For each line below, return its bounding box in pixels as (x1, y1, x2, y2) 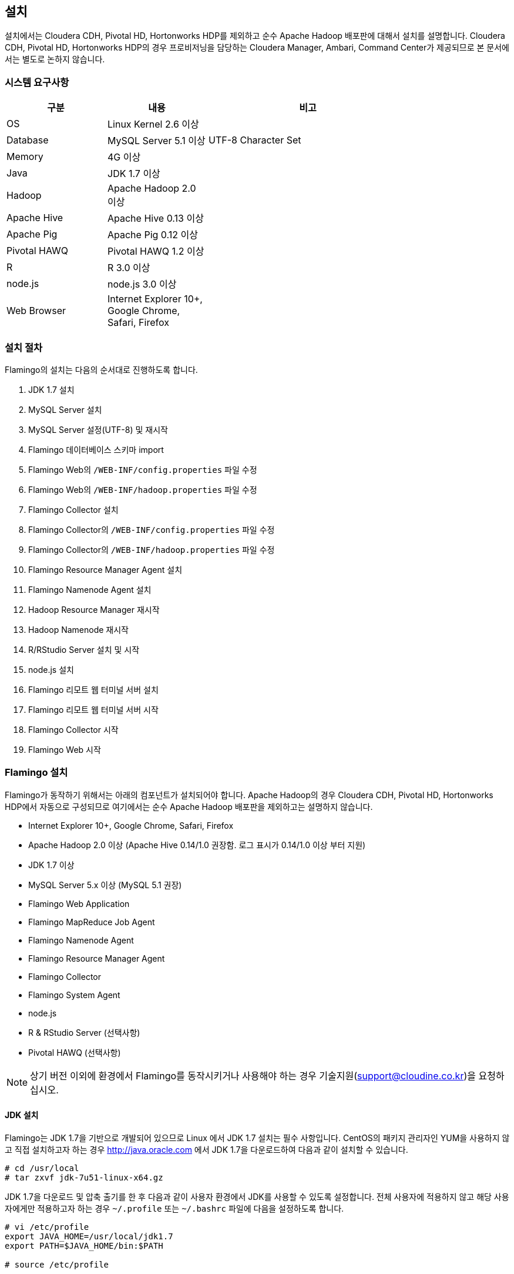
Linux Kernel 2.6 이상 (107, 118, 199, 131)
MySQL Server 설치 (28, 404, 102, 415)
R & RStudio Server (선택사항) (28, 1027, 140, 1038)
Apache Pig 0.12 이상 (107, 229, 198, 241)
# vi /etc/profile (5, 1222, 89, 1232)
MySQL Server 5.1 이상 (107, 135, 206, 147)
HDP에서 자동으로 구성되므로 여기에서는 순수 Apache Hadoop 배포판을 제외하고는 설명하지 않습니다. (5, 801, 373, 812)
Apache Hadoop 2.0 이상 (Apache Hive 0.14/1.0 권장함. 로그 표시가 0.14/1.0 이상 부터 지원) (28, 839, 366, 850)
